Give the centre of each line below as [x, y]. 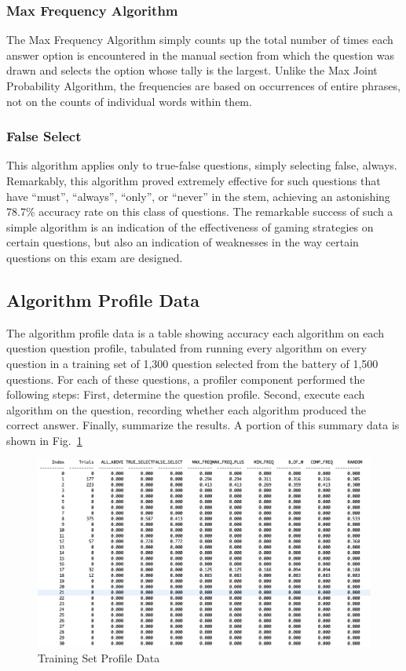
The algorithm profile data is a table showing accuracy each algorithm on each [195, 332]
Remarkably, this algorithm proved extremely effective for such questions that [194, 181]
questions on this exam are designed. [95, 257]
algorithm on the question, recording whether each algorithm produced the [187, 409]
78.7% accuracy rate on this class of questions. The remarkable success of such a [200, 212]
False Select [44, 136]
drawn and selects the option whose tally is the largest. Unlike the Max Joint [192, 70]
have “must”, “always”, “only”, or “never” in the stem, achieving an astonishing [198, 196]
